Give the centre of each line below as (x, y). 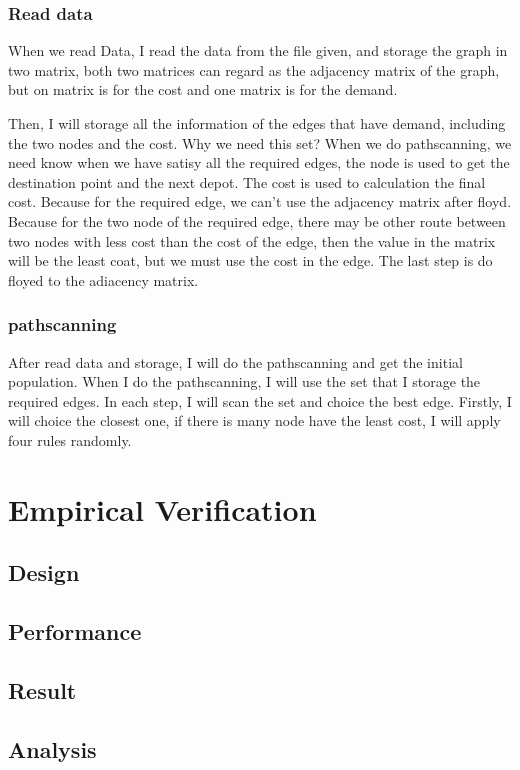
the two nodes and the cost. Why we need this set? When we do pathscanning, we (260, 142)
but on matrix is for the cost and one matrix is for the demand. (203, 89)
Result (42, 689)
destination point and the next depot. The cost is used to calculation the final (247, 181)
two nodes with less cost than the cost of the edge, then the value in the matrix (252, 240)
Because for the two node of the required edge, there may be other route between (257, 220)
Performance (75, 631)
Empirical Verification (162, 508)
